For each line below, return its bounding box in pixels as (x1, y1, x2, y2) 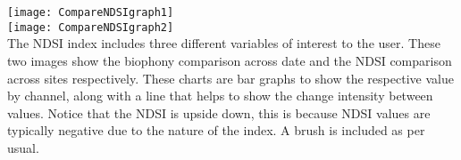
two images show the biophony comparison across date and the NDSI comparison (7, 51, 452, 69)
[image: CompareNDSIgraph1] (7, 6, 174, 19)
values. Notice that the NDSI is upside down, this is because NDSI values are (7, 103, 431, 122)
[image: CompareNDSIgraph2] (7, 20, 174, 34)
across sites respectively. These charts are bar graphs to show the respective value (7, 68, 454, 87)
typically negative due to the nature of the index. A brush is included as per (7, 121, 425, 140)
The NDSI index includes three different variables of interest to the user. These (7, 34, 440, 52)
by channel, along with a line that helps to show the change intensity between (7, 86, 433, 105)
